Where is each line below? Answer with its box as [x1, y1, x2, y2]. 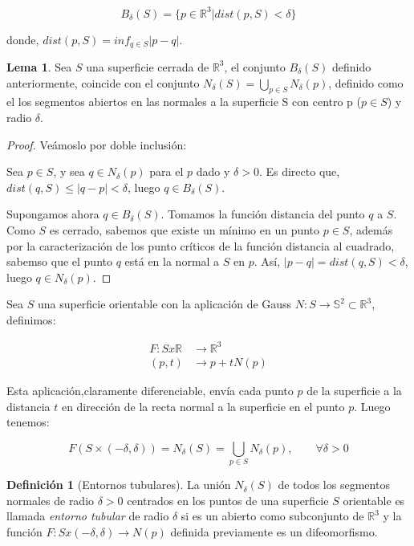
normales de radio [6, 491, 95, 508]
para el [149, 163, 184, 180]
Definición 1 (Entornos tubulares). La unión [6, 476, 231, 493]
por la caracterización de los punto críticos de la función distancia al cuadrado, [6, 237, 395, 254]
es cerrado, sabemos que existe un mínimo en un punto [49, 221, 320, 238]
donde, [6, 31, 39, 47]
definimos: [6, 311, 56, 328]
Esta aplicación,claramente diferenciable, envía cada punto [6, 382, 294, 399]
